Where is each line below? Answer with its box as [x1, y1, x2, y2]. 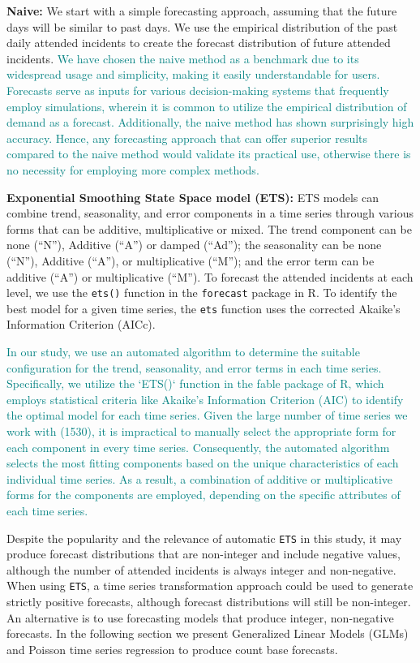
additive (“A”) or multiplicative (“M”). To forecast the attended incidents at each [6, 268, 414, 285]
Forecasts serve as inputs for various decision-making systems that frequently [6, 81, 389, 98]
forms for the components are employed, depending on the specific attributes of [6, 486, 401, 503]
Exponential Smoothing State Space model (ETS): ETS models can [6, 188, 379, 205]
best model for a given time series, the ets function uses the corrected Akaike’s [6, 299, 401, 316]
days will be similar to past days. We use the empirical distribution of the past [6, 18, 398, 35]
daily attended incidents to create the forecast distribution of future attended [6, 34, 391, 51]
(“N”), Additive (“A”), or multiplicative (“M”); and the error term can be [6, 252, 375, 269]
